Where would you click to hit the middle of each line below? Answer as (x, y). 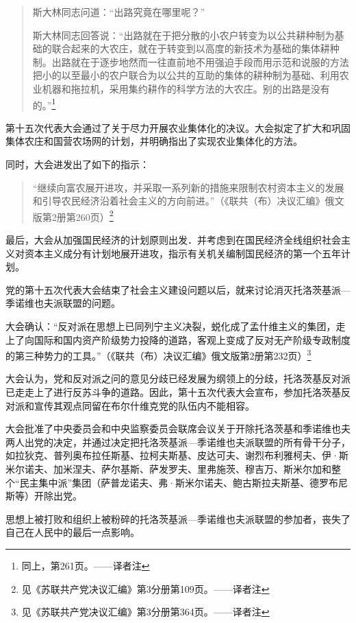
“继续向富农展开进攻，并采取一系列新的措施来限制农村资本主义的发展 (188, 187)
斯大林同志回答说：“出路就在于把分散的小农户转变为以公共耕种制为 (183, 35)
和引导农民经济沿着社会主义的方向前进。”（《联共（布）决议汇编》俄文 (188, 201)
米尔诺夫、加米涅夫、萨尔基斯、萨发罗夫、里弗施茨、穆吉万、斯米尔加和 (168, 469)
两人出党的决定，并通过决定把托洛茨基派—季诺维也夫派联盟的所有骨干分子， (178, 442)
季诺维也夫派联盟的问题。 (63, 303)
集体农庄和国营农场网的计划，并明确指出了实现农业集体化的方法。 (154, 141)
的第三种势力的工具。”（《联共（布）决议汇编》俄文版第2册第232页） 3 (158, 354)
